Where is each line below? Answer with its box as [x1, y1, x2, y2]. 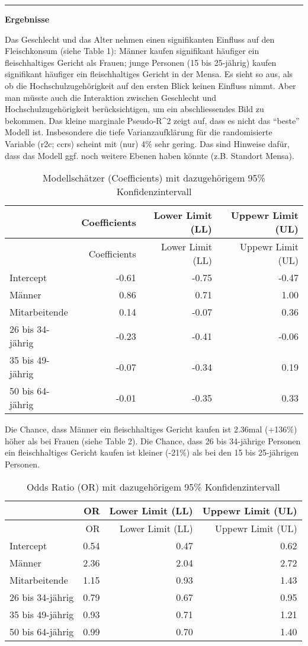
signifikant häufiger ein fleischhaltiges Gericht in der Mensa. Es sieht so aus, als [5, 68, 293, 80]
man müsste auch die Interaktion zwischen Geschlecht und [5, 91, 217, 103]
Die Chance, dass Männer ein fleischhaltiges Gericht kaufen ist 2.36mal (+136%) [5, 423, 297, 435]
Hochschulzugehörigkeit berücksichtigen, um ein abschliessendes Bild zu [5, 103, 264, 115]
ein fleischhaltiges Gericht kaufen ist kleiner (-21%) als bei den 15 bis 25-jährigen [5, 446, 299, 459]
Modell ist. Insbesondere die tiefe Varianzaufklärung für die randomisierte [5, 126, 272, 138]
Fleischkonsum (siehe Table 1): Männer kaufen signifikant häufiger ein [5, 44, 259, 57]
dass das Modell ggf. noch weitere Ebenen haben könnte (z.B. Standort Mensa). [5, 149, 294, 161]
